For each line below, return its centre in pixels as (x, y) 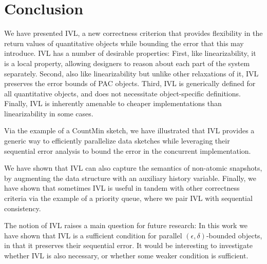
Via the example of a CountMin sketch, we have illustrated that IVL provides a (129, 130)
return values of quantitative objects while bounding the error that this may (124, 43)
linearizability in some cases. (49, 113)
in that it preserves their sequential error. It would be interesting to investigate (129, 245)
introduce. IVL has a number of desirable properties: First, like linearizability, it (130, 53)
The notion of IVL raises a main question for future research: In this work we (126, 225)
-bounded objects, (234, 235)
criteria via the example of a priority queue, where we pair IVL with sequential (128, 198)
